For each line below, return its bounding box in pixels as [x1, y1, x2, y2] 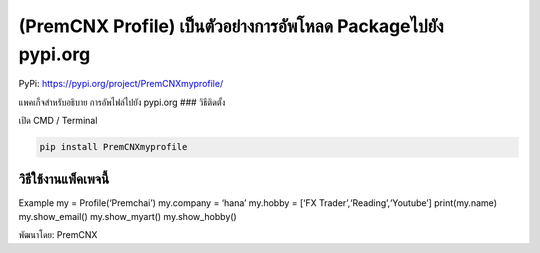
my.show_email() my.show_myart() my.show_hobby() [18, 211, 237, 222]
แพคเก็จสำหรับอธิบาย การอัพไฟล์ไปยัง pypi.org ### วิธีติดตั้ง [18, 96, 226, 108]
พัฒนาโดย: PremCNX [18, 229, 98, 241]
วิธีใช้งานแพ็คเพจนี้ [18, 170, 110, 187]
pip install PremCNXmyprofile [39, 141, 188, 153]
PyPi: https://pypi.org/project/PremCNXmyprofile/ [18, 78, 224, 90]
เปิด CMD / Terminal [18, 115, 98, 127]
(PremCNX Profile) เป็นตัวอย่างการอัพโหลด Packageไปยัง [18, 15, 444, 37]
